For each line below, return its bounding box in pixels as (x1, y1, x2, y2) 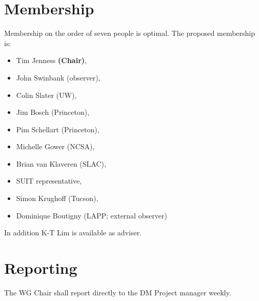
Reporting (4, 257, 77, 278)
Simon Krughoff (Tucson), (16, 193, 98, 204)
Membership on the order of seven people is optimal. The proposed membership (4, 28, 255, 38)
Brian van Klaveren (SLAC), (16, 158, 106, 169)
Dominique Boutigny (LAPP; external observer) (16, 210, 167, 220)
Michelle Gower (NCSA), (16, 141, 95, 152)
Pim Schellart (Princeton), (16, 124, 99, 134)
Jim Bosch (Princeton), (16, 107, 90, 117)
